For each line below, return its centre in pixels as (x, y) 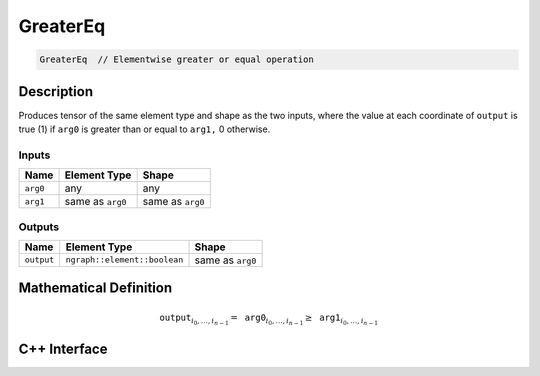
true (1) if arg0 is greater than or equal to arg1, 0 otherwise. (144, 129)
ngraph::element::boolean (124, 260)
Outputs (39, 227)
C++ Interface (63, 349)
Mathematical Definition (95, 288)
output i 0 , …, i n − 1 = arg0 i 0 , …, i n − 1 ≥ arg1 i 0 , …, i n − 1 (269, 319)
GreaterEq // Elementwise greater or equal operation (176, 59)
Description (56, 91)
